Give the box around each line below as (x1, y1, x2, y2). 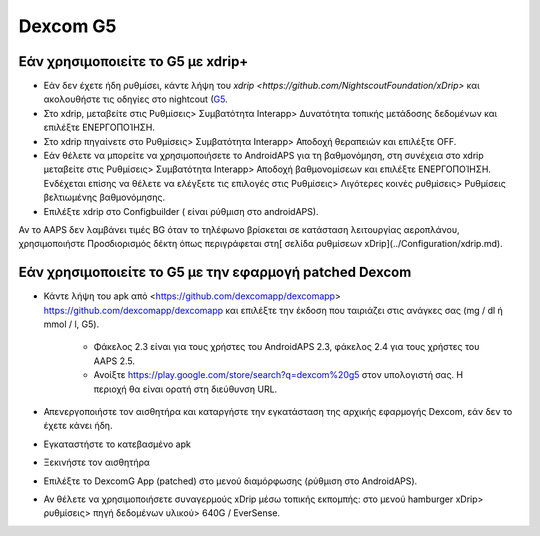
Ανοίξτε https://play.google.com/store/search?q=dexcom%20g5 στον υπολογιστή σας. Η (93, 369, 464, 381)
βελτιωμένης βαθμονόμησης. (43, 191, 165, 204)
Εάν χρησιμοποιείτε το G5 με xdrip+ (18, 53, 249, 70)
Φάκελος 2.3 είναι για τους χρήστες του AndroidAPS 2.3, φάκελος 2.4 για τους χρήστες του (93, 341, 480, 353)
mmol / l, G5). (43, 318, 100, 330)
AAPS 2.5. (93, 355, 135, 367)
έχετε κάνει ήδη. (43, 420, 113, 432)
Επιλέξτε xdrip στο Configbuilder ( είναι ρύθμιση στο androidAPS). (43, 205, 319, 217)
